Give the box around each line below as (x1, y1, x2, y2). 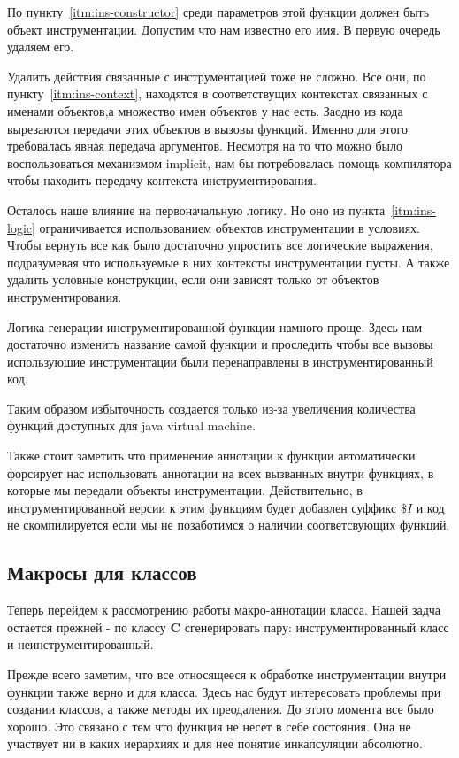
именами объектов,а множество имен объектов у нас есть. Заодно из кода (7, 101, 403, 120)
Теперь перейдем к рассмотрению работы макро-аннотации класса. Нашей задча (7, 600, 441, 619)
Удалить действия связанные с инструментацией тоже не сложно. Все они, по (7, 66, 426, 85)
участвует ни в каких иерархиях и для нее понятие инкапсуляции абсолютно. (7, 734, 423, 753)
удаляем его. (7, 37, 74, 56)
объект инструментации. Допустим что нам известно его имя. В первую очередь (7, 19, 440, 38)
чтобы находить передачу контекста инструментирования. (7, 171, 317, 189)
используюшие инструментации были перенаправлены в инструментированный (7, 352, 433, 370)
